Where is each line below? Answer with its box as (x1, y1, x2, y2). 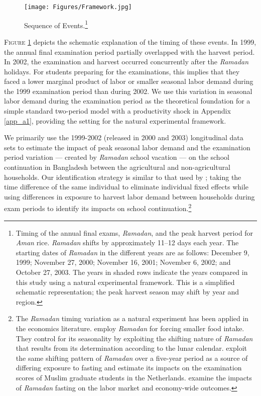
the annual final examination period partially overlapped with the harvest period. (4, 46, 255, 57)
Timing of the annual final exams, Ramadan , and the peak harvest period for (16, 227, 253, 238)
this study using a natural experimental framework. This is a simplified (16, 276, 235, 287)
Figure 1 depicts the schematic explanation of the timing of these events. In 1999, (4, 36, 256, 47)
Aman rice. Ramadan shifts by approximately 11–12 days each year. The (16, 237, 239, 248)
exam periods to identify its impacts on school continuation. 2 (4, 202, 192, 214)
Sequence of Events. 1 (24, 18, 88, 30)
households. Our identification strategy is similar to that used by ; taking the (4, 171, 241, 182)
